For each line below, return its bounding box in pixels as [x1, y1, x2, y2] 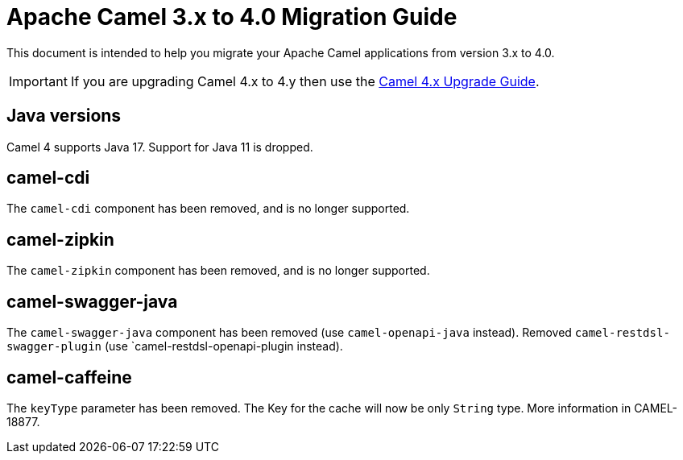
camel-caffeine [6, 367, 132, 387]
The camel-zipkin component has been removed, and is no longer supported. [6, 263, 430, 278]
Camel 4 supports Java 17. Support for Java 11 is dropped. [6, 139, 313, 154]
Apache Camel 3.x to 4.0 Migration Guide [6, 3, 457, 31]
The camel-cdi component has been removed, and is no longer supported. [6, 201, 410, 216]
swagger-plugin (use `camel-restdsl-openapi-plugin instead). [6, 339, 343, 354]
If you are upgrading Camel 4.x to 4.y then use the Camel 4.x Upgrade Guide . [70, 73, 540, 89]
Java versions [6, 106, 122, 126]
